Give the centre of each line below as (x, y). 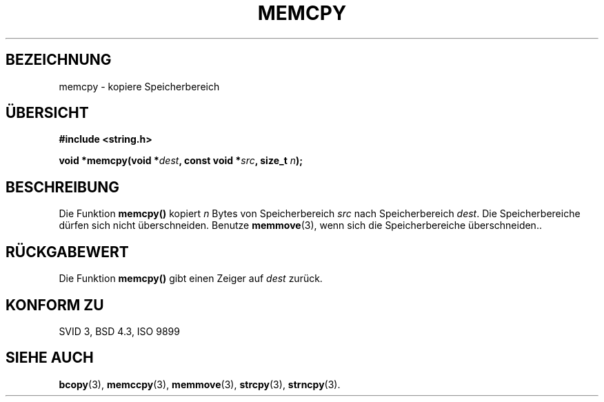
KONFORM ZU (55, 305)
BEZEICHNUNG (59, 60)
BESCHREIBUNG (63, 187)
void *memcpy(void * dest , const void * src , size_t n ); (181, 161)
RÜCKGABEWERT (67, 252)
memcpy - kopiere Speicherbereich (139, 86)
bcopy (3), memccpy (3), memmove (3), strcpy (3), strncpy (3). (200, 384)
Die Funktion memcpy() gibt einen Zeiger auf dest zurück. (191, 279)
